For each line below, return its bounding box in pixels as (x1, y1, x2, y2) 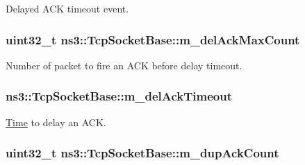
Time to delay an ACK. (6, 114, 106, 129)
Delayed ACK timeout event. (6, 1, 129, 15)
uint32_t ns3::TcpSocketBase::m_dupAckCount (6, 144, 279, 162)
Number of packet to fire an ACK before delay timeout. (6, 58, 242, 72)
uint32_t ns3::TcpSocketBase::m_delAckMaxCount (6, 31, 300, 48)
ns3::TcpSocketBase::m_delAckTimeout (6, 87, 233, 105)
